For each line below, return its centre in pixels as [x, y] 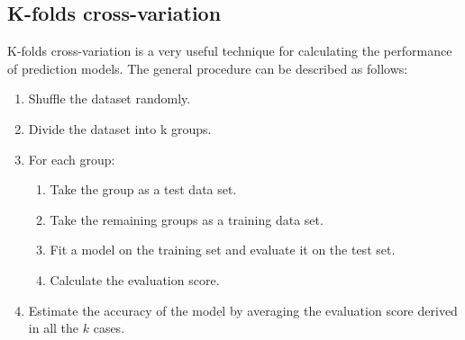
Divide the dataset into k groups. [120, 128]
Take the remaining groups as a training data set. [187, 219]
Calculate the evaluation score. [135, 279]
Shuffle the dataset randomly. [109, 98]
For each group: [72, 159]
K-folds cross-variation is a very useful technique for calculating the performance [230, 51]
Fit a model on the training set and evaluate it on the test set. [223, 250]
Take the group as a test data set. [143, 189]
